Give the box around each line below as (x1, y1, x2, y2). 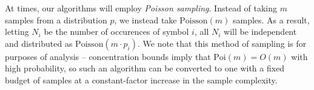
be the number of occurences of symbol (44, 25, 189, 38)
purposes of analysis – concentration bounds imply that (5, 50, 211, 62)
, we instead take (114, 13, 177, 26)
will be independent (224, 25, 297, 38)
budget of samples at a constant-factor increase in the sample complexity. (5, 73, 278, 86)
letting (5, 25, 29, 38)
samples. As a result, (232, 13, 310, 26)
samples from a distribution (5, 13, 107, 26)
